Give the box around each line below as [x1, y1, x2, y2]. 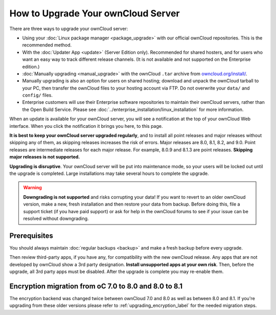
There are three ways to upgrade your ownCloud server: [9, 26, 128, 32]
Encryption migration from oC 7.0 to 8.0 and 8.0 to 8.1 [9, 282, 183, 290]
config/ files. [22, 92, 53, 98]
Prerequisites [9, 231, 53, 240]
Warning [23, 185, 42, 191]
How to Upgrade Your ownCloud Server [9, 8, 180, 19]
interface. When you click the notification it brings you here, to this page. [9, 123, 163, 129]
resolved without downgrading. [23, 215, 89, 221]
